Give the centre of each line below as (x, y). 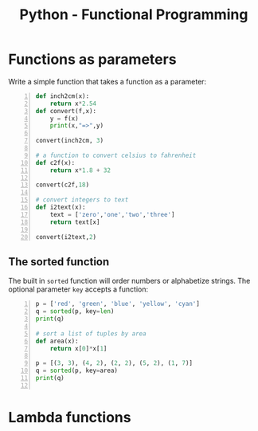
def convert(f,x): (66, 111)
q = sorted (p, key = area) (76, 371)
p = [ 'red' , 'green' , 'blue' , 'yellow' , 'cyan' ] (118, 304)
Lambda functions (70, 417)
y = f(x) (64, 118)
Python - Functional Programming (134, 15)
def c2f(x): (55, 163)
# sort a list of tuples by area (91, 333)
